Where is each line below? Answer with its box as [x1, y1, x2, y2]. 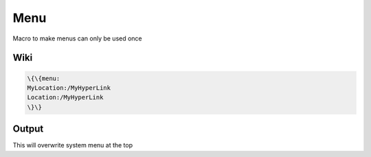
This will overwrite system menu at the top [12, 141, 133, 149]
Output [12, 123, 44, 135]
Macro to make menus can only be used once [12, 34, 142, 43]
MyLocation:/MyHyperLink [27, 84, 111, 92]
